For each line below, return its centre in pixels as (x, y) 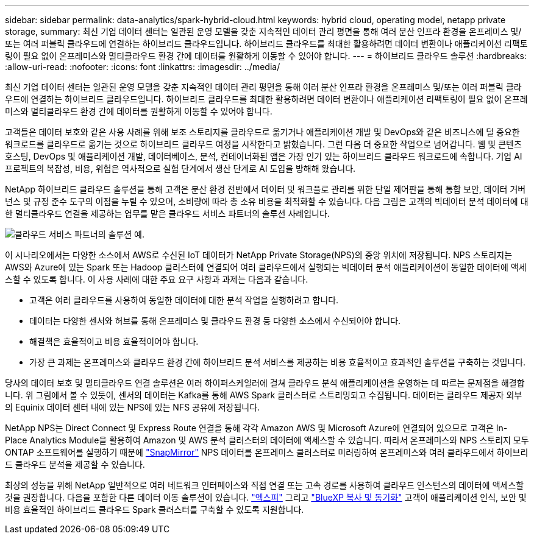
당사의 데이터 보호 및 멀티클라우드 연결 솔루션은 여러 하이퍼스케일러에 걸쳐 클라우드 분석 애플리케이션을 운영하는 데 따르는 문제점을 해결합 (265, 383)
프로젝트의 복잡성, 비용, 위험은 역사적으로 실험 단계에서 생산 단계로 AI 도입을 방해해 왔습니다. (180, 168)
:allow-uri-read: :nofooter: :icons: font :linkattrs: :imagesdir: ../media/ (143, 67)
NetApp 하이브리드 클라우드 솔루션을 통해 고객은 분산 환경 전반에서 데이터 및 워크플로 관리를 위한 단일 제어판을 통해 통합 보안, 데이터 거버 (265, 189)
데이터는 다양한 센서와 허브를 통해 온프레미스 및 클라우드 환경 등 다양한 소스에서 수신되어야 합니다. (215, 321)
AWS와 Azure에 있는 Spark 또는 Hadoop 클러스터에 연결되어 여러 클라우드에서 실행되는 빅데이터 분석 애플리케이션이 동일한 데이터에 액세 (266, 267)
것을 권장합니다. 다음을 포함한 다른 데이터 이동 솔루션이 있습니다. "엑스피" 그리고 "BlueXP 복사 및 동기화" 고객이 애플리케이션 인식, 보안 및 (266, 497)
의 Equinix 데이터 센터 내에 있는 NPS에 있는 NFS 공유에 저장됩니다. (133, 407)
